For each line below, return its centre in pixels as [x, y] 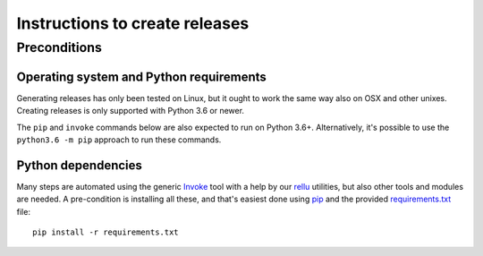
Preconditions [59, 47]
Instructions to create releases [133, 23]
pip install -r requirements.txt [106, 232]
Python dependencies [80, 165]
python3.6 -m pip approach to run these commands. [119, 140]
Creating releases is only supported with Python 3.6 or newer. [131, 111]
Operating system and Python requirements [142, 77]
